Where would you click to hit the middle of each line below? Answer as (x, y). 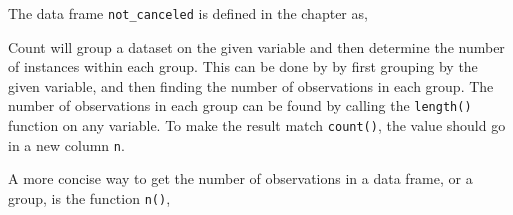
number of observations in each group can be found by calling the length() (240, 105)
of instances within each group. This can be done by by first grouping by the (243, 66)
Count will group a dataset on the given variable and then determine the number (256, 46)
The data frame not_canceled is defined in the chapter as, (188, 13)
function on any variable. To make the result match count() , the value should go (257, 125)
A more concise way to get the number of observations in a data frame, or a (240, 178)
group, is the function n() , (89, 198)
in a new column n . (66, 144)
